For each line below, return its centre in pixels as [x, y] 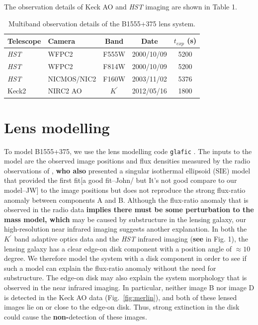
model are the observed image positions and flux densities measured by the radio [127, 161]
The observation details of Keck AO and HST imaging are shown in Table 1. [121, 6]
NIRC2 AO [65, 91]
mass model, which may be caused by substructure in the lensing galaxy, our [125, 219]
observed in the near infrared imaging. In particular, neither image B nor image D [129, 287]
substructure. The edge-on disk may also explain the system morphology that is [126, 278]
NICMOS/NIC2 [72, 78]
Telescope [24, 41]
